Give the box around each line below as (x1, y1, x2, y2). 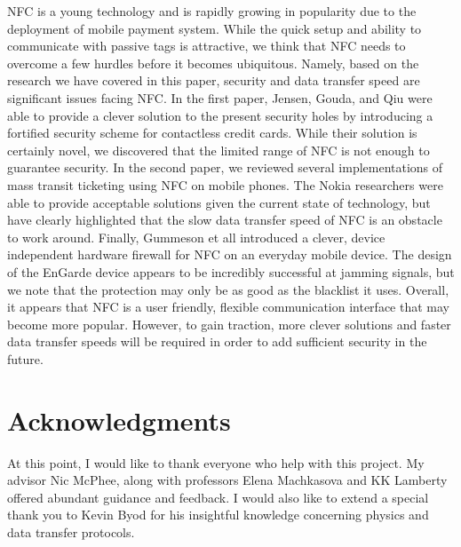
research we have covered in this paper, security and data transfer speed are (7, 71, 420, 90)
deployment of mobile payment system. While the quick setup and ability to (7, 19, 422, 37)
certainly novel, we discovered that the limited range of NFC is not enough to (7, 140, 430, 159)
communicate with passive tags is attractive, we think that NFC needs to (7, 36, 406, 55)
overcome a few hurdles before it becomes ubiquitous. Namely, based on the (7, 53, 419, 72)
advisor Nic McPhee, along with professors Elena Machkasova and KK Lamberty (7, 471, 448, 489)
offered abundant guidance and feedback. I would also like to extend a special (7, 488, 429, 506)
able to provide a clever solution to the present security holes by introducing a (7, 106, 433, 124)
